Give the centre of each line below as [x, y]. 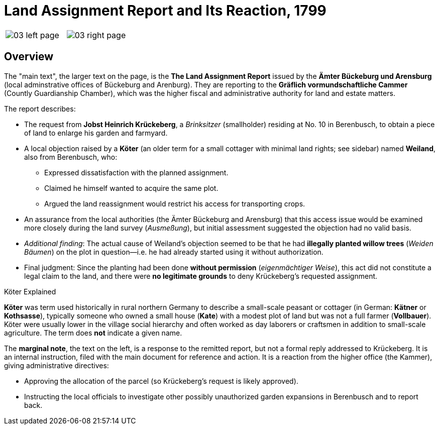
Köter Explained [30, 291]
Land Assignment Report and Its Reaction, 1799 [165, 11]
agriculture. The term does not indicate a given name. [93, 333]
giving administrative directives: [57, 365]
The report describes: [40, 109]
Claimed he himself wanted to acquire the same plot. [131, 188]
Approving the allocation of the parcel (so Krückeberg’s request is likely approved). [161, 381]
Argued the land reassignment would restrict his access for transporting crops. [175, 203]
